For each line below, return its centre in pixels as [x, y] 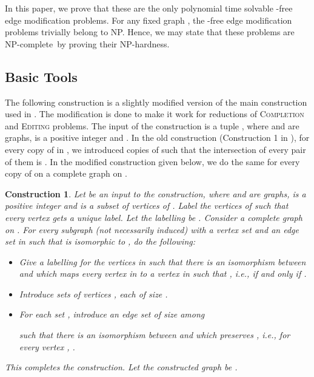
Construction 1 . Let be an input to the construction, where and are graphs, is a [155, 193]
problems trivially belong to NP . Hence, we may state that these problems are [150, 32]
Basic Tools [41, 76]
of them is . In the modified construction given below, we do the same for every [152, 161]
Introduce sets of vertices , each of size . [93, 294]
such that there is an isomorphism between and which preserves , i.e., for [155, 335]
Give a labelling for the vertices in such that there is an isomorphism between [162, 261]
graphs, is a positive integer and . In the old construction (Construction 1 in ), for [157, 138]
